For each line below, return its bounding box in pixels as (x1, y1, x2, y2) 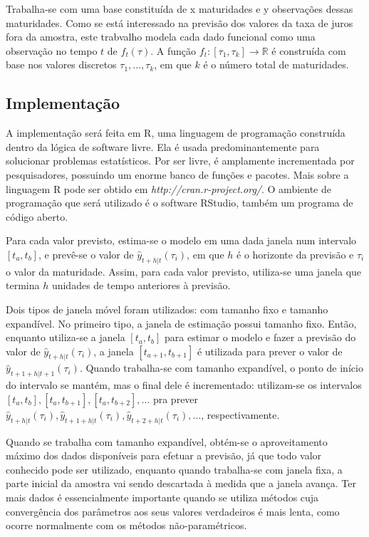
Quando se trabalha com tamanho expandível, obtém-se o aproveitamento (6, 434, 328, 449)
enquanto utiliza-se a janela (6, 330, 125, 345)
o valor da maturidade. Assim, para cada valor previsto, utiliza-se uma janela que (6, 264, 362, 278)
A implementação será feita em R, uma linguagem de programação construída (6, 125, 345, 140)
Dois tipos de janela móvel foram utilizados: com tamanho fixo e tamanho (6, 301, 328, 316)
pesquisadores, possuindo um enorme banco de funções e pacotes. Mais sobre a (6, 167, 349, 182)
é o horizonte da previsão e (237, 246, 354, 261)
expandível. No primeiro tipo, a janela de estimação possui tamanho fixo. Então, (6, 316, 357, 330)
